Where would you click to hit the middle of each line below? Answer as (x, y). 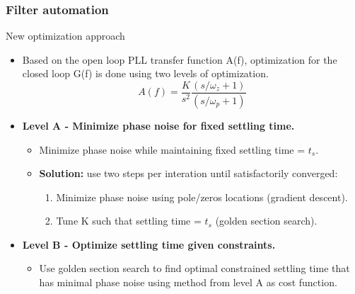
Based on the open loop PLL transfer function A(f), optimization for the (180, 59)
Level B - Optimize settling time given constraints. (149, 244)
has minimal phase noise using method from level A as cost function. (188, 282)
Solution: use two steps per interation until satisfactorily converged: (188, 173)
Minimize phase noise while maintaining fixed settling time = (172, 149)
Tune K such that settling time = (129, 221)
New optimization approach (65, 36)
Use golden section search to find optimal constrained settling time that (194, 268)
